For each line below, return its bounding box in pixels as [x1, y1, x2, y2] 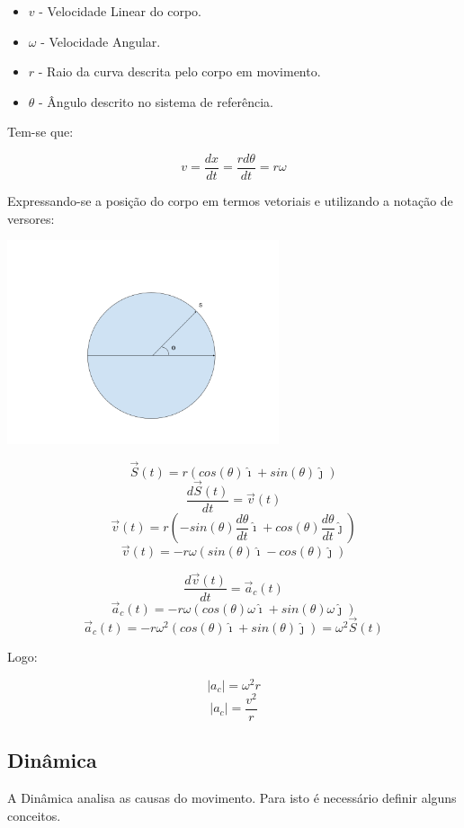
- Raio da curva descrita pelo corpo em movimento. [38, 62, 321, 81]
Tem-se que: [7, 122, 74, 141]
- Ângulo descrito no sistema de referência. [39, 92, 273, 111]
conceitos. [7, 806, 61, 824]
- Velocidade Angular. [40, 31, 161, 50]
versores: [7, 209, 55, 227]
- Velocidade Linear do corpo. [39, 2, 201, 20]
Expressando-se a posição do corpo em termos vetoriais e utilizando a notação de [7, 191, 453, 210]
